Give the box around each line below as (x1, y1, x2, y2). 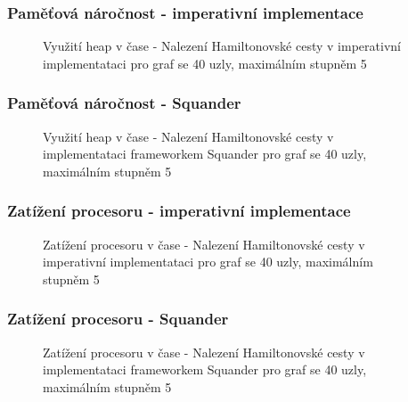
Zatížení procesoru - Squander (7, 308, 229, 330)
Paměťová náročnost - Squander (7, 92, 241, 114)
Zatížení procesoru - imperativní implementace (7, 200, 351, 222)
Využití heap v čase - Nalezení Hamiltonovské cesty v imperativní (43, 37, 401, 55)
